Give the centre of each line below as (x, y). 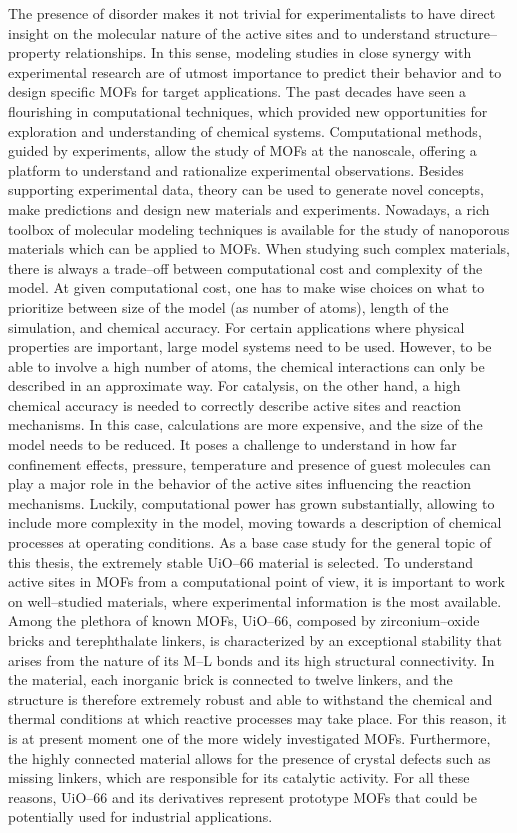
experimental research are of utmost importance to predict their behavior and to (255, 71)
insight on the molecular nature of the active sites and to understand (219, 32)
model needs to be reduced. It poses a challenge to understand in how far (232, 444)
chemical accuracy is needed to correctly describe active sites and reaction (235, 404)
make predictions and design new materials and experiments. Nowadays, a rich (249, 208)
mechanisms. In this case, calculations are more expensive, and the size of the (245, 424)
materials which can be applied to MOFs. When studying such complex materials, (259, 248)
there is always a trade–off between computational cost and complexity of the (245, 267)
